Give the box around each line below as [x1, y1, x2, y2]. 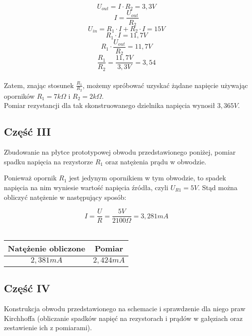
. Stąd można [198, 182, 237, 192]
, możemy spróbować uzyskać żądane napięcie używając [82, 80, 248, 90]
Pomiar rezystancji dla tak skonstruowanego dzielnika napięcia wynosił [4, 100, 215, 110]
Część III [4, 124, 51, 139]
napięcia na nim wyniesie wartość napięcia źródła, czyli [4, 182, 168, 192]
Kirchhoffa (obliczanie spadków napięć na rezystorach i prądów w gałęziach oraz [4, 313, 243, 323]
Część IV [4, 281, 50, 296]
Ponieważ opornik [4, 173, 57, 183]
